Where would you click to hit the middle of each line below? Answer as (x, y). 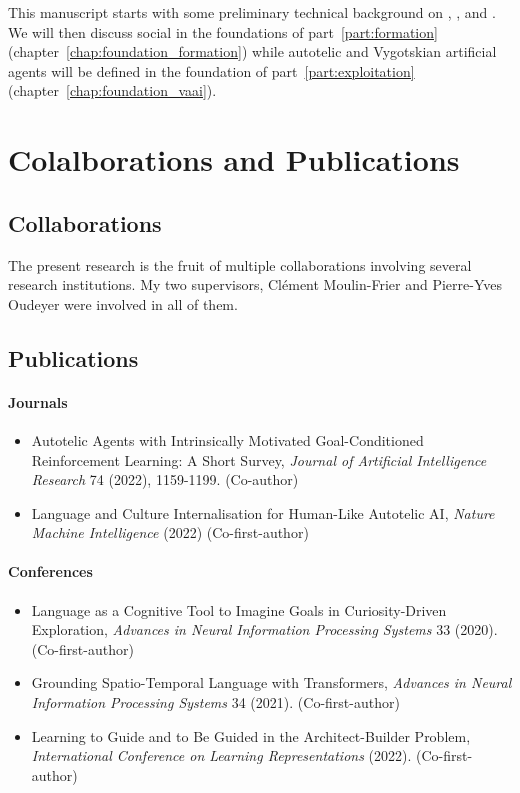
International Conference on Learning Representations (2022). (221, 755)
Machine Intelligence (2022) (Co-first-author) (170, 532)
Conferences (50, 571)
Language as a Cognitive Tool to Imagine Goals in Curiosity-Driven (239, 609)
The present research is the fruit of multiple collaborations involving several (240, 264)
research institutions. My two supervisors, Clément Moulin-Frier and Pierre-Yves (255, 284)
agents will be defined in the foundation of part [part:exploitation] (211, 70)
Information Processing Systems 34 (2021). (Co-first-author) (215, 702)
